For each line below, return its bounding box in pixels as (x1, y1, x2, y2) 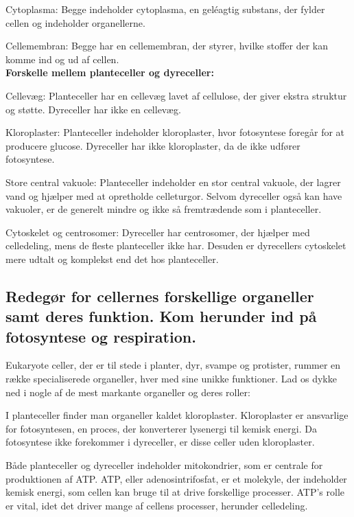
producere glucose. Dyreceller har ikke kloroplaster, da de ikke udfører (5, 138, 300, 152)
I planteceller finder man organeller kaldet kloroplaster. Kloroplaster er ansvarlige (5, 408, 349, 422)
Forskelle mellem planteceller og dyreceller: (5, 65, 214, 80)
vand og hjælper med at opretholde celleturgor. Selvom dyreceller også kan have (5, 188, 342, 203)
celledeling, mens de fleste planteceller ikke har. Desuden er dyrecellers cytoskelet (5, 238, 346, 253)
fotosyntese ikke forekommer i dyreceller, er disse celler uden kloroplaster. (5, 435, 315, 449)
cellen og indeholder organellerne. (5, 15, 145, 30)
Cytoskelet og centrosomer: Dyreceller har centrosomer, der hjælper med (5, 225, 310, 239)
